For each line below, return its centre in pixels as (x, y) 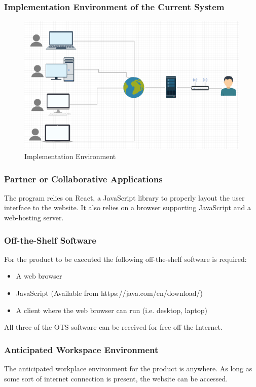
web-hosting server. (34, 218)
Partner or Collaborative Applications (83, 179)
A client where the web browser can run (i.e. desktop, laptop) (112, 310)
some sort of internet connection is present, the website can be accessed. (116, 378)
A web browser (39, 276)
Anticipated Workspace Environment (81, 349)
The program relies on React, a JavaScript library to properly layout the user (124, 197)
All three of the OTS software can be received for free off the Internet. (113, 327)
